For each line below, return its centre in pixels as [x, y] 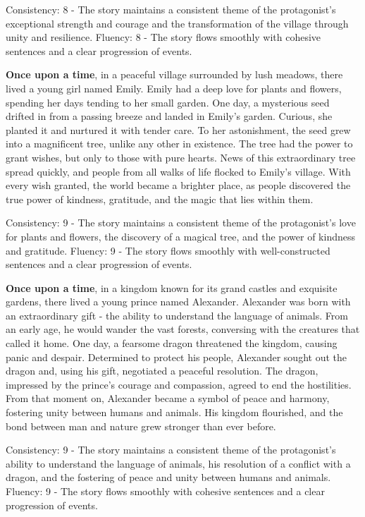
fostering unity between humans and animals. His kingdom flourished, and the [174, 412]
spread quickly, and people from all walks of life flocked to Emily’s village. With [178, 171]
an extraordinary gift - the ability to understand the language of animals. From [177, 315]
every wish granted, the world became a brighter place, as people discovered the [178, 185]
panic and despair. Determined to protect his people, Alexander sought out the [176, 357]
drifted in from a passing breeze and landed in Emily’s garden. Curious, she [169, 116]
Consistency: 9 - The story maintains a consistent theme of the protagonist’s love [181, 223]
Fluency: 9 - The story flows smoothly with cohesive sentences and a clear [165, 491]
